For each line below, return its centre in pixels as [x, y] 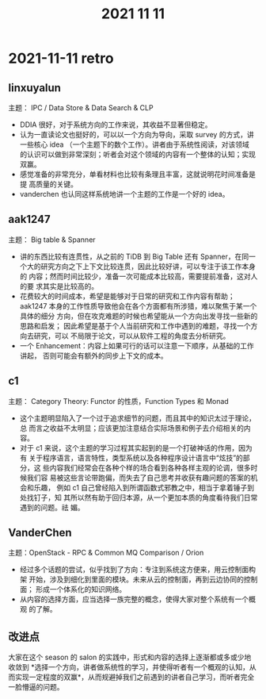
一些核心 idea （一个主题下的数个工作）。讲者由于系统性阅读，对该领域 [134, 144]
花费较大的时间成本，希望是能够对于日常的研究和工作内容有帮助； [127, 296]
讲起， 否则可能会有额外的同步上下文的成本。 [93, 355]
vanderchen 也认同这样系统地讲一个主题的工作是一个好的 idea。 [124, 194]
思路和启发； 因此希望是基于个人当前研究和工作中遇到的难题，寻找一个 [135, 325]
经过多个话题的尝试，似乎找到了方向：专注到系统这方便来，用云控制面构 [137, 570]
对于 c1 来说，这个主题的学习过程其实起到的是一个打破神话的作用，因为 [136, 447]
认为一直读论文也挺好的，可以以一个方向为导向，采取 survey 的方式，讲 [137, 134]
